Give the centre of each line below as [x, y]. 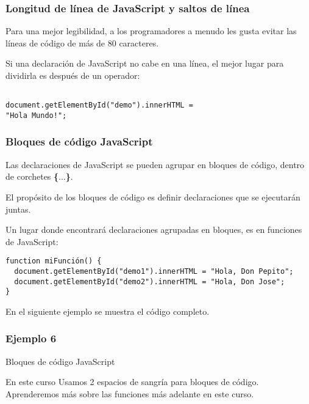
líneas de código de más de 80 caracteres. [82, 42]
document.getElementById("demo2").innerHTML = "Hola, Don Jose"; [150, 281]
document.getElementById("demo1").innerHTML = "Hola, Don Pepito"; [154, 271]
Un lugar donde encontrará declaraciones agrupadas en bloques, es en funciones [154, 230]
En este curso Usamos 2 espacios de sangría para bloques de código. [132, 382]
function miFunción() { [54, 261]
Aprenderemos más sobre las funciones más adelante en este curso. [130, 393]
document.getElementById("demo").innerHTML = [99, 105]
